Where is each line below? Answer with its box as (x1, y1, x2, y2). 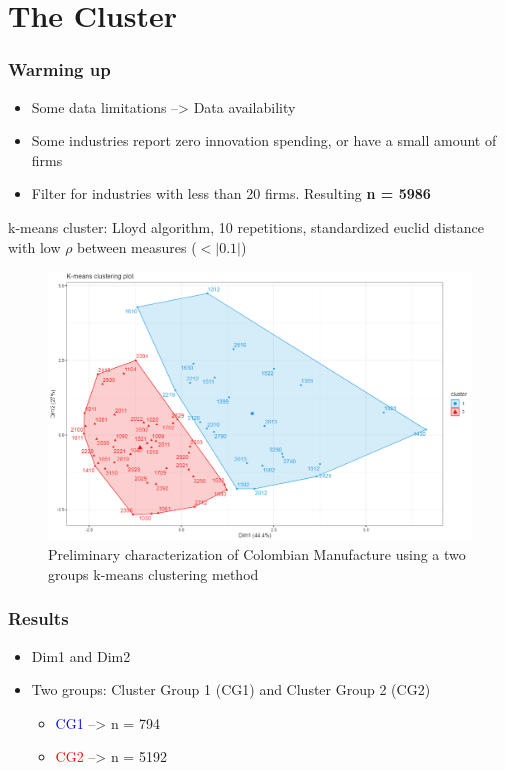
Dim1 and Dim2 (31, 645, 131, 666)
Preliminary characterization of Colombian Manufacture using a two (48, 544, 466, 565)
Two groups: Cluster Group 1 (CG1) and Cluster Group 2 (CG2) (31, 679, 431, 700)
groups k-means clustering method (48, 563, 259, 584)
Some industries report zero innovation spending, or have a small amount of (31, 130, 497, 151)
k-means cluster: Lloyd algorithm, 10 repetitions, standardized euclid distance (8, 216, 484, 237)
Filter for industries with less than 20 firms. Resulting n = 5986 (31, 183, 431, 204)
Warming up (8, 57, 111, 82)
